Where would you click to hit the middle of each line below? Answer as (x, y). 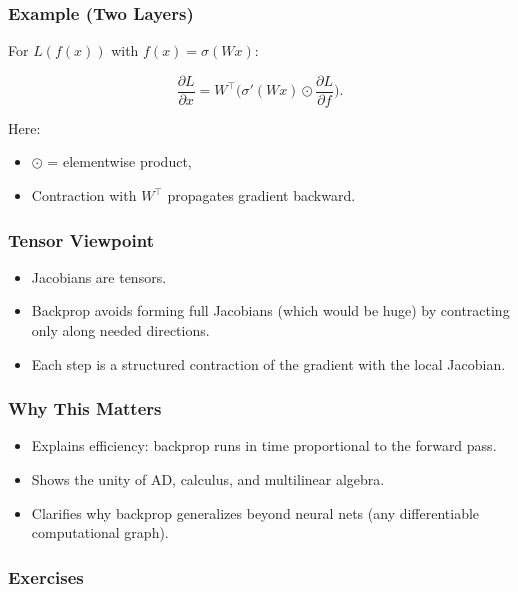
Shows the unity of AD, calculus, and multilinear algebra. (208, 479)
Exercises (46, 576)
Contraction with (84, 195)
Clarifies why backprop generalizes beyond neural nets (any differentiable (255, 512)
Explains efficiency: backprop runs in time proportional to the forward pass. (264, 445)
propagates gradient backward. (261, 195)
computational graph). (100, 532)
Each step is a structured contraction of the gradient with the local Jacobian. (268, 363)
